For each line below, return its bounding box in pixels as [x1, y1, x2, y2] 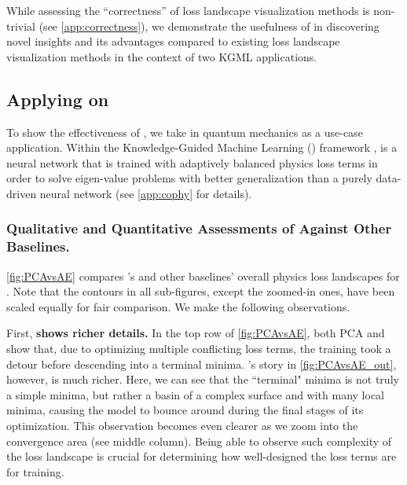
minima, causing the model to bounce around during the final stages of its [6, 402, 364, 418]
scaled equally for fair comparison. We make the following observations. [6, 298, 350, 314]
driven [6, 185, 37, 201]
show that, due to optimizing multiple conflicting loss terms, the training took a [6, 340, 391, 357]
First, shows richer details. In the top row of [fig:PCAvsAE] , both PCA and [6, 325, 385, 341]
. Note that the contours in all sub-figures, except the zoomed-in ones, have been [6, 283, 395, 299]
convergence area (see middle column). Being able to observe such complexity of [6, 432, 392, 449]
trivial [6, 17, 36, 34]
